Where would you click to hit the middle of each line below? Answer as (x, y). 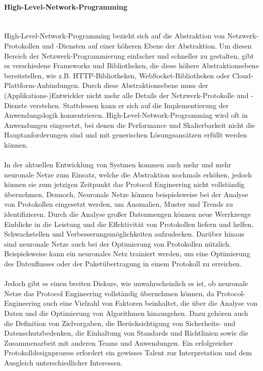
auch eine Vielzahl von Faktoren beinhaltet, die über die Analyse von (150, 303)
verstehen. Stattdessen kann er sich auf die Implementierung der (129, 105)
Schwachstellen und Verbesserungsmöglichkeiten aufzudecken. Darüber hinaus (124, 234)
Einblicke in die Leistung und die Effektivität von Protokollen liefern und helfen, (129, 224)
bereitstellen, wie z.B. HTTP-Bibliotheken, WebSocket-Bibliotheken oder (117, 75)
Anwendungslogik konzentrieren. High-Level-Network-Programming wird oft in (126, 115)
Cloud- (243, 75)
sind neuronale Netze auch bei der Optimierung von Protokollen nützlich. (118, 243)
